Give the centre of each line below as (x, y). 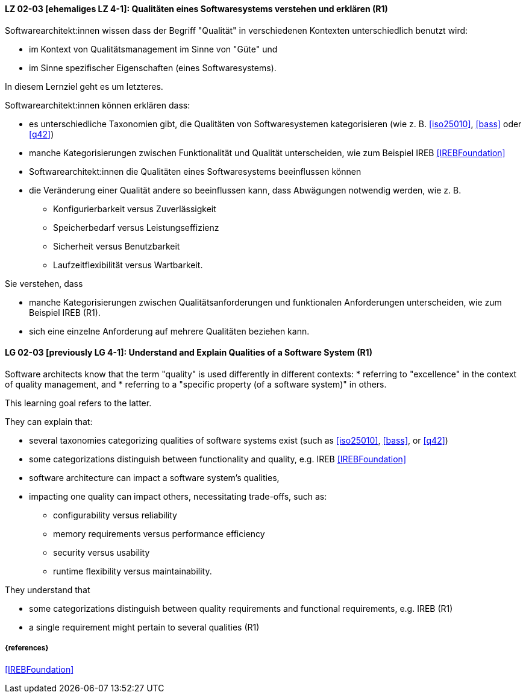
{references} (27, 648)
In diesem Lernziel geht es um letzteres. (84, 86)
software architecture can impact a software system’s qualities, (154, 477)
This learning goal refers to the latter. (78, 403)
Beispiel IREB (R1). (65, 312)
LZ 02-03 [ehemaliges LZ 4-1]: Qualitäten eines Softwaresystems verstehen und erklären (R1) (196, 9)
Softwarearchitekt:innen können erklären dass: (98, 105)
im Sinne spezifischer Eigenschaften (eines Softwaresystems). (153, 68)
